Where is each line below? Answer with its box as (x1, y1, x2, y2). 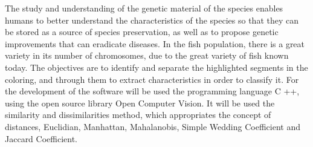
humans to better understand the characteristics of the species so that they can (5, 13, 298, 26)
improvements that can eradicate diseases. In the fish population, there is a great (5, 37, 305, 50)
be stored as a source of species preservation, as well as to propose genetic (5, 25, 279, 38)
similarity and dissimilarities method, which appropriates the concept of (5, 108, 271, 121)
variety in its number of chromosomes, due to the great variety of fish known (5, 49, 289, 62)
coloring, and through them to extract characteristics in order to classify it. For (5, 73, 299, 85)
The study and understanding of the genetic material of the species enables (5, 2, 283, 14)
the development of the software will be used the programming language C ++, (5, 85, 300, 97)
